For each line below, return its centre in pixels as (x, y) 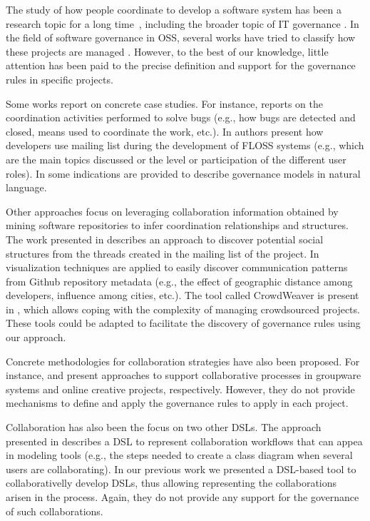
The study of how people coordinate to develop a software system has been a (174, 9)
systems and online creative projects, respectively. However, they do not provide (180, 389)
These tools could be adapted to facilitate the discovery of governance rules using (183, 323)
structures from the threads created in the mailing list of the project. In (163, 253)
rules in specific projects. (60, 79)
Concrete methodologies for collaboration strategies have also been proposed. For (183, 361)
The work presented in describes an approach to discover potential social (165, 239)
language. (26, 187)
